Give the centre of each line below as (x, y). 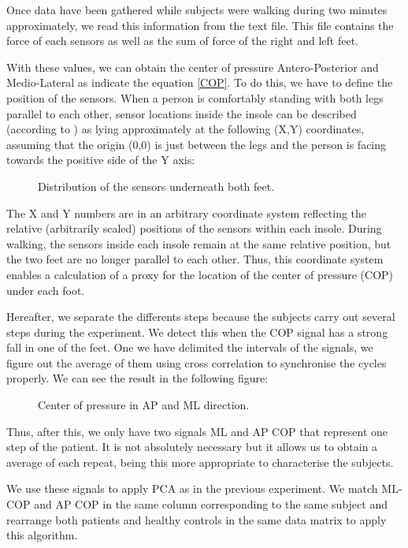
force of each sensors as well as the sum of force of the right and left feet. (182, 41)
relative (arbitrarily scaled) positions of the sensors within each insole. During (194, 228)
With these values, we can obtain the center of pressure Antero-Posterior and (193, 67)
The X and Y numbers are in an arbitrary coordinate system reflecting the (187, 212)
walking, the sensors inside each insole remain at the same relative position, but (199, 243)
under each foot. (46, 290)
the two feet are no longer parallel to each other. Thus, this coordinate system (195, 259)
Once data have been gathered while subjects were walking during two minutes (197, 9)
